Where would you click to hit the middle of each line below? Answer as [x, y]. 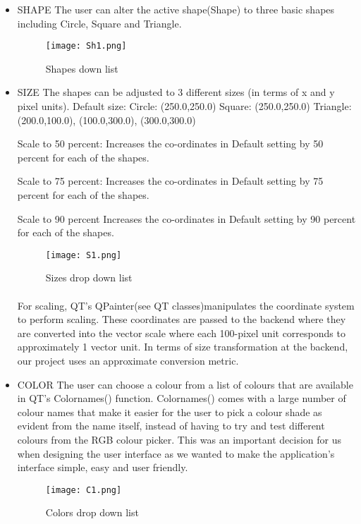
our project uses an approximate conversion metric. [128, 360]
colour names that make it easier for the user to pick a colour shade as [170, 412]
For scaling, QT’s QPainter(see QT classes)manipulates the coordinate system [186, 305]
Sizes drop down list [89, 278]
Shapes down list [82, 68]
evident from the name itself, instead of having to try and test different [171, 426]
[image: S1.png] [84, 255]
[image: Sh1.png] [86, 46]
